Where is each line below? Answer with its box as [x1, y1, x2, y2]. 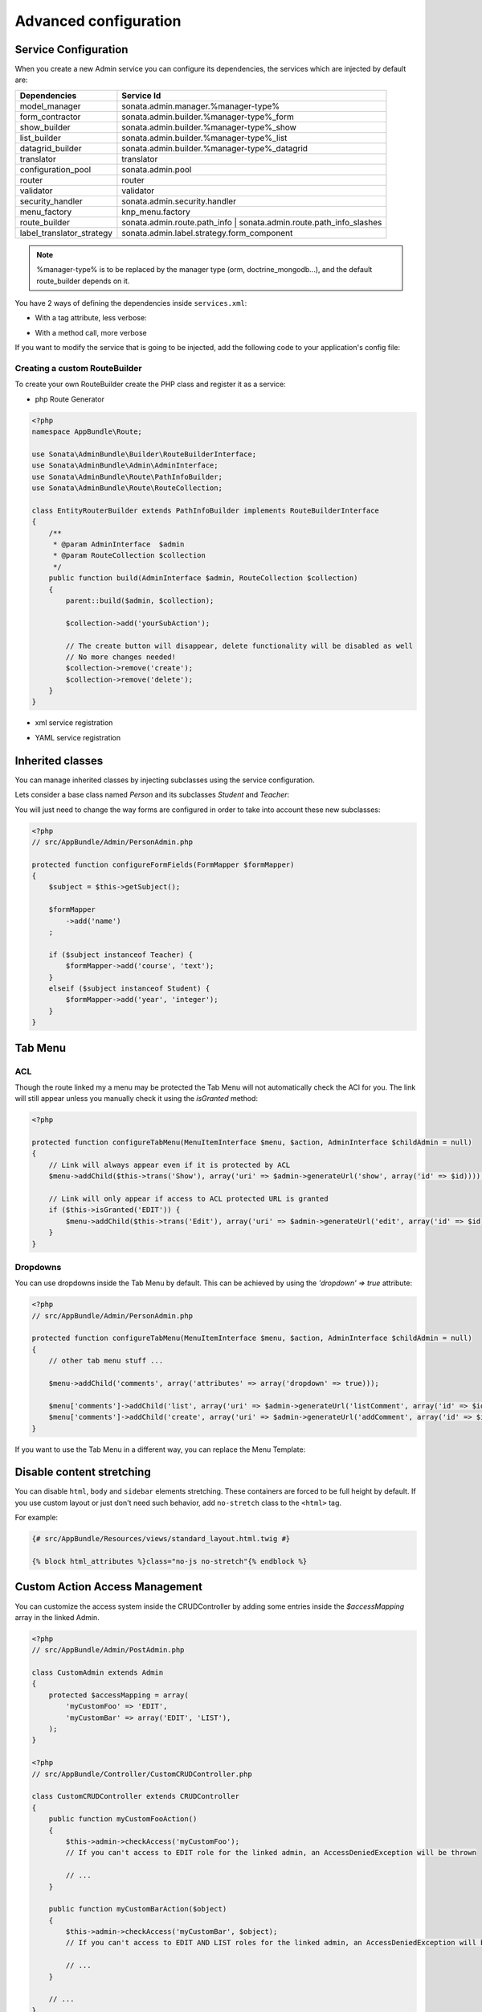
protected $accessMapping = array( [48, 1690, 189, 1700]
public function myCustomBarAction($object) [48, 1904, 227, 1914]
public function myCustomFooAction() [48, 1815, 198, 1824]
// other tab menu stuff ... [48, 1356, 164, 1366]
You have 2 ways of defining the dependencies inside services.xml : [14, 299, 247, 308]
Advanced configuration [14, 12, 182, 30]
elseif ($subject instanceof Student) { [48, 983, 210, 993]
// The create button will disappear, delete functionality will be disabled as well [65, 641, 414, 650]
